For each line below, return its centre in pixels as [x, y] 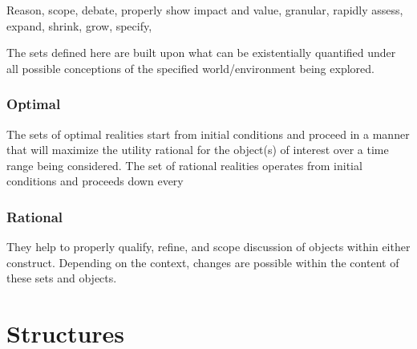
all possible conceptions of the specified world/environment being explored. [190, 68]
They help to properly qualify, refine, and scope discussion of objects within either [208, 247]
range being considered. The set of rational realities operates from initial [184, 165]
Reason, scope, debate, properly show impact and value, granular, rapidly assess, [205, 10]
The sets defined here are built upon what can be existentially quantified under [201, 53]
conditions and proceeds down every [95, 181]
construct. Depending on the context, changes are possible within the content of [203, 262]
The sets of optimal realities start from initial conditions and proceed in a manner [208, 134]
